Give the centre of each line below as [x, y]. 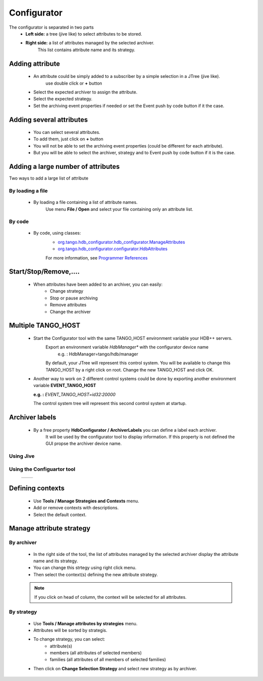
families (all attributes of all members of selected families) [108, 660]
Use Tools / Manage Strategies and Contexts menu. [86, 501]
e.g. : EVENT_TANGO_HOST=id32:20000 [75, 394]
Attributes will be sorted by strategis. [70, 630]
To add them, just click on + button [68, 139]
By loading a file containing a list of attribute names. [85, 202]
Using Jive [22, 456]
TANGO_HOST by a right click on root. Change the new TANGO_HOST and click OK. [130, 369]
